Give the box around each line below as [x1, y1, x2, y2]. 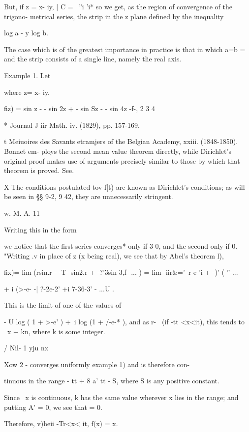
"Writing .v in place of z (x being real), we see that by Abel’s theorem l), [4, 250, 224, 260]
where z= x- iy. [4, 86, 50, 97]
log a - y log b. [4, 28, 48, 38]
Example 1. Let [4, 70, 51, 80]
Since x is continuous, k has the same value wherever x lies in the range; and [4, 392, 239, 403]
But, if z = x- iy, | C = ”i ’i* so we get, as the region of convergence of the [4, 1, 232, 11]
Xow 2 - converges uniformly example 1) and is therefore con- [4, 359, 190, 369]
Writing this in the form [4, 224, 77, 234]
